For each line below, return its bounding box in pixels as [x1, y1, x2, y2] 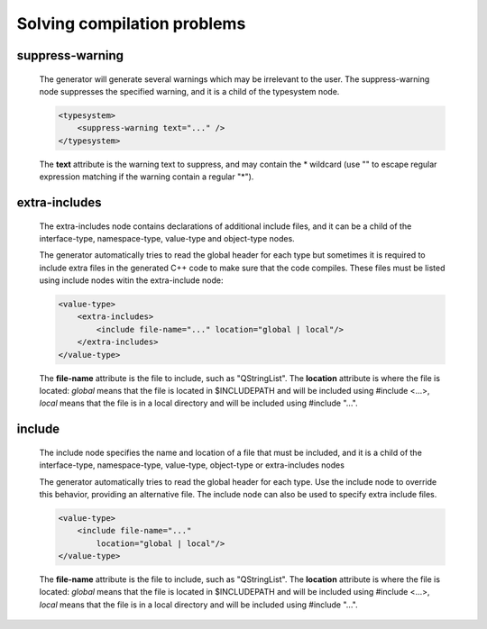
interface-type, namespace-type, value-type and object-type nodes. [39, 232, 295, 243]
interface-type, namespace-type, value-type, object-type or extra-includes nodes [39, 460, 345, 470]
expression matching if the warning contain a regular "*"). [39, 171, 254, 182]
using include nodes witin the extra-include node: [39, 275, 224, 286]
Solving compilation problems [16, 14, 246, 33]
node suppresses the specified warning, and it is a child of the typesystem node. [39, 86, 340, 96]
